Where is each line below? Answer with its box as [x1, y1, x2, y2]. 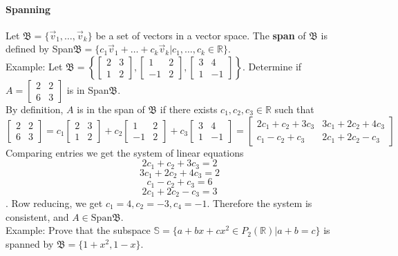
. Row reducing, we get [6, 195, 103, 210]
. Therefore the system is [207, 195, 312, 210]
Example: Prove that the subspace [6, 223, 151, 237]
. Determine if [243, 59, 302, 73]
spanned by [6, 236, 54, 250]
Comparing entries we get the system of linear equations [6, 145, 244, 159]
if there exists [160, 101, 218, 116]
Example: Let [6, 59, 63, 73]
